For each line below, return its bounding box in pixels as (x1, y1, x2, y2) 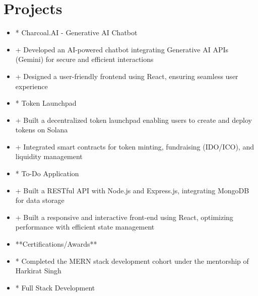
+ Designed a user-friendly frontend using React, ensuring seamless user (15, 70, 238, 81)
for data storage (15, 195, 64, 205)
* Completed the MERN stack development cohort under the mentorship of (15, 255, 249, 266)
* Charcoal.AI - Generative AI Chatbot (15, 27, 138, 38)
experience (15, 81, 48, 91)
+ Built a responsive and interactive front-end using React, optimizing (15, 211, 233, 222)
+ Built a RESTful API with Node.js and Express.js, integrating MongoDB (15, 185, 249, 195)
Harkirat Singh (15, 265, 61, 276)
